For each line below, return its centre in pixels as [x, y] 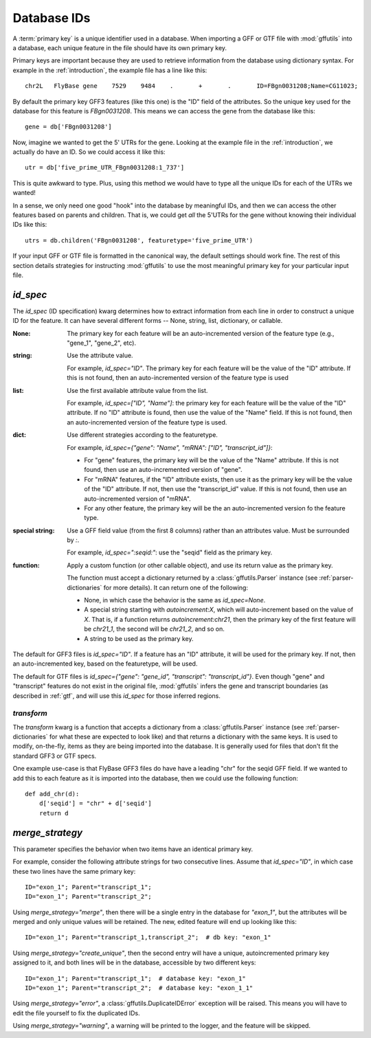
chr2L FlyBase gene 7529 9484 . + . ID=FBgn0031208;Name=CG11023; [192, 86]
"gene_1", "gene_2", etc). [102, 343]
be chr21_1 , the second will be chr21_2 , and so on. [154, 629]
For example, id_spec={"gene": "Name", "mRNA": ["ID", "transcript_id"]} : [170, 447]
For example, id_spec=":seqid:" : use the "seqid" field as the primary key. [170, 552]
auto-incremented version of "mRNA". [138, 499]
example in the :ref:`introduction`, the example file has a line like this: [110, 70]
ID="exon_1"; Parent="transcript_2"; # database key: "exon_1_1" [139, 988]
